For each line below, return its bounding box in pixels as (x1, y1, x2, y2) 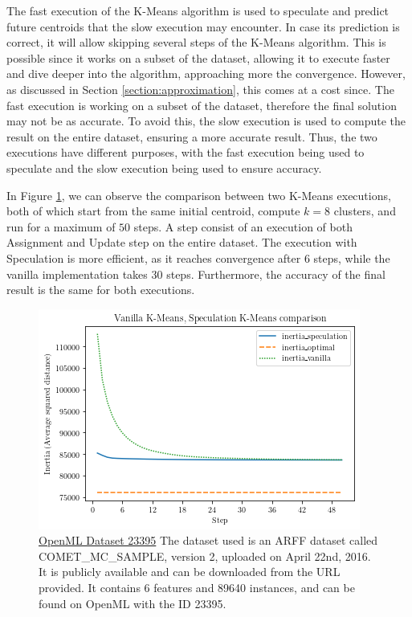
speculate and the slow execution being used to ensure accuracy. (6, 159, 322, 176)
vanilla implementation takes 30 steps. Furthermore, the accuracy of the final (6, 265, 385, 282)
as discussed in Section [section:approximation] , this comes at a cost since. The (6, 80, 394, 97)
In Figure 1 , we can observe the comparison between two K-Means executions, (6, 186, 391, 203)
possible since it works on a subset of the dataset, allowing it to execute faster (6, 49, 390, 66)
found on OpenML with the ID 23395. (39, 595, 226, 611)
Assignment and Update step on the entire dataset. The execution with (6, 234, 357, 251)
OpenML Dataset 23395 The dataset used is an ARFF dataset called (39, 532, 378, 549)
